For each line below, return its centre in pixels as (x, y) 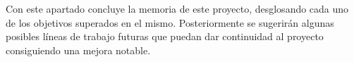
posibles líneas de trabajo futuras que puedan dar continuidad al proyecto (165, 36)
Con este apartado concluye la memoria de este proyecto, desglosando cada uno (177, 8)
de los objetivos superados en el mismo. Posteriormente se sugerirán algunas (170, 22)
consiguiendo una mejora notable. (78, 50)
